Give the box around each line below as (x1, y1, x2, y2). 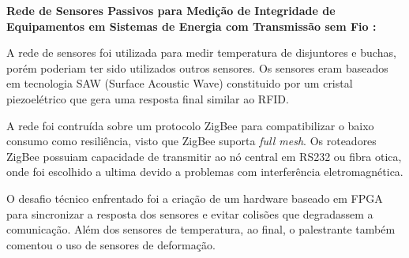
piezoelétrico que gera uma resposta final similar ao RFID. (6, 90, 289, 107)
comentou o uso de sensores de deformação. (6, 236, 216, 252)
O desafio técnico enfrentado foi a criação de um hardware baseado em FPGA (6, 189, 383, 206)
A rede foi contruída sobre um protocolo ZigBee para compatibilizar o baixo (6, 117, 374, 133)
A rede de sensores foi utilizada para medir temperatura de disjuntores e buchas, (6, 44, 396, 61)
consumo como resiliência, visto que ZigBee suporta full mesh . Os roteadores (6, 133, 377, 149)
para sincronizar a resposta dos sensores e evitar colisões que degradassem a (6, 205, 373, 222)
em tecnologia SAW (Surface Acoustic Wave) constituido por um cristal (6, 75, 353, 92)
